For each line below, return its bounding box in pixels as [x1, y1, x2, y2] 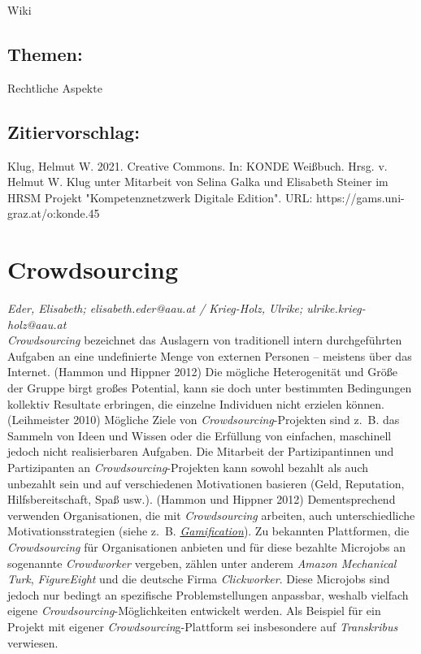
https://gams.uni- [316, 188, 405, 206]
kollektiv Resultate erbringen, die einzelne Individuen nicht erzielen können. [7, 395, 384, 412]
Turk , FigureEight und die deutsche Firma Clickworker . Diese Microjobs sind [7, 570, 390, 587]
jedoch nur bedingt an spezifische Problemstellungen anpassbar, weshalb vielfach [7, 586, 409, 603]
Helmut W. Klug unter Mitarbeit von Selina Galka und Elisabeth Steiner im [7, 173, 388, 190]
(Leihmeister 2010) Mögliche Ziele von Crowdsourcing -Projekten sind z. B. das [7, 411, 400, 428]
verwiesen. [7, 634, 59, 651]
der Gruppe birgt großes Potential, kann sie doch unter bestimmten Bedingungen [7, 379, 412, 396]
